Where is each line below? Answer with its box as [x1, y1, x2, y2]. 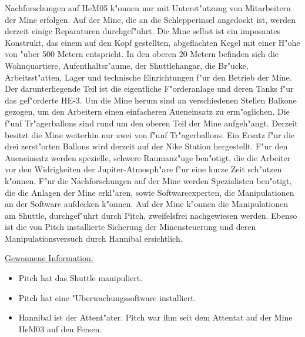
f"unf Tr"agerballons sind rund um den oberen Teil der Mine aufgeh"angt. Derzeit [5, 116, 298, 129]
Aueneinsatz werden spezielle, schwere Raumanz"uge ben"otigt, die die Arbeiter [5, 151, 291, 164]
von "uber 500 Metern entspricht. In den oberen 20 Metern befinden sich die [5, 48, 279, 60]
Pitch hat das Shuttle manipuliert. [18, 272, 143, 284]
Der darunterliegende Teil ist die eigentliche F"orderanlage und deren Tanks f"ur [5, 82, 294, 95]
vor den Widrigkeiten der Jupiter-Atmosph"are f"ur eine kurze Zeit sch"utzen [5, 163, 282, 175]
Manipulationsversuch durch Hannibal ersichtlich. [5, 232, 183, 244]
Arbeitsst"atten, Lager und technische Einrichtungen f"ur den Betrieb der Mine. [5, 71, 292, 83]
